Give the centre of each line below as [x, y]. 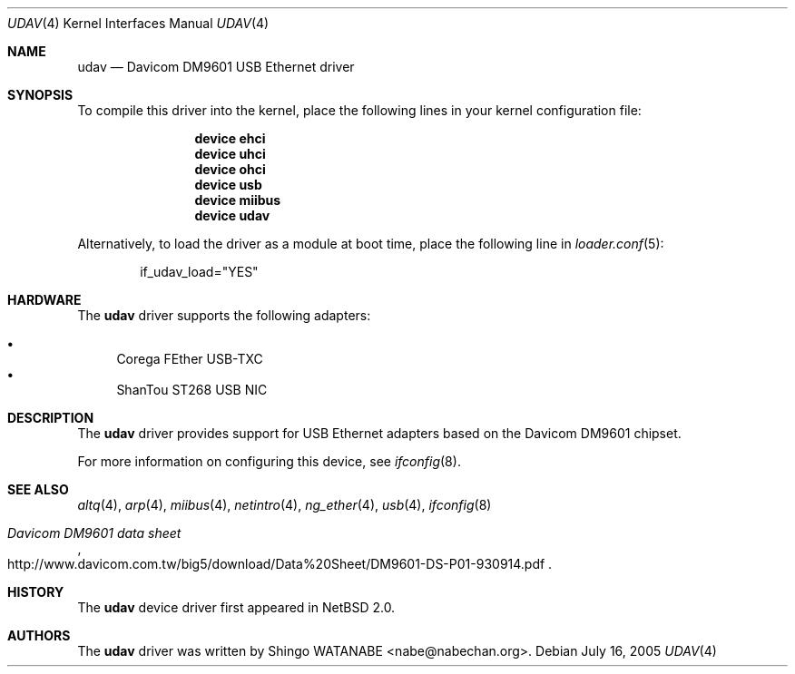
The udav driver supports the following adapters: [224, 315]
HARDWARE [44, 300]
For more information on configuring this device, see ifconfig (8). [269, 461]
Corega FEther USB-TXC [190, 359]
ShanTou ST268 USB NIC [192, 390]
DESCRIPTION [51, 418]
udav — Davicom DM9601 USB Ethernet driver [216, 67]
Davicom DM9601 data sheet [94, 533]
